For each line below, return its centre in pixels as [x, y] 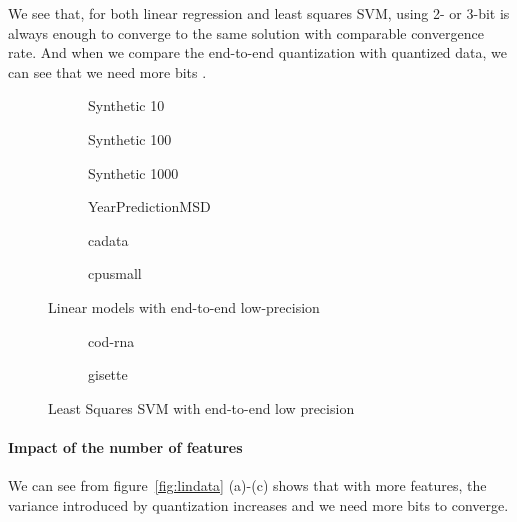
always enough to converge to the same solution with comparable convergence [246, 32]
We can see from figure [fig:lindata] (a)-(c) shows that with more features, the [247, 485]
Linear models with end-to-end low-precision [184, 306]
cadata [108, 239]
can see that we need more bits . [107, 71]
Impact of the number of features [125, 446]
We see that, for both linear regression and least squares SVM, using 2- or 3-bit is [259, 13]
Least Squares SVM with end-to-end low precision [201, 407]
